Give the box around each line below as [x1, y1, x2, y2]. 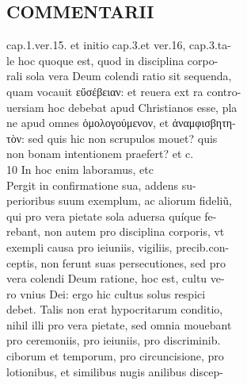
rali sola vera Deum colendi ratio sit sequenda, [6, 67, 232, 84]
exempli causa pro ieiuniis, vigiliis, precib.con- [6, 238, 230, 255]
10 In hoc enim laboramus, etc [6, 160, 154, 177]
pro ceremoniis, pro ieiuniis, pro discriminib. [6, 332, 221, 348]
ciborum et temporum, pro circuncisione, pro [6, 348, 224, 364]
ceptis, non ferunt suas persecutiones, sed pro [6, 254, 226, 271]
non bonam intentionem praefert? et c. [6, 145, 194, 162]
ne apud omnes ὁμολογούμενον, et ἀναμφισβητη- [6, 114, 236, 131]
